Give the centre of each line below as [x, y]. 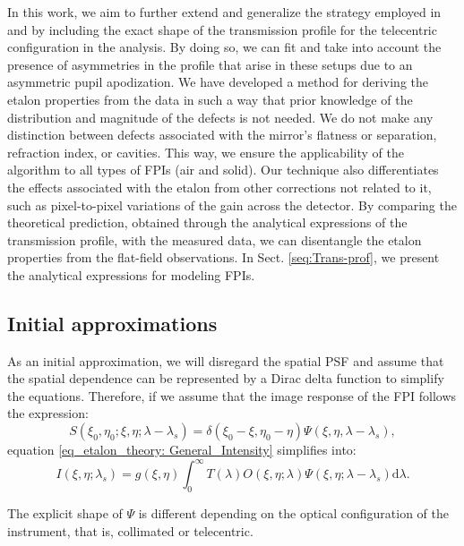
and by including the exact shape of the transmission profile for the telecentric [222, 29]
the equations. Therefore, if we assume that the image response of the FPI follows [232, 395]
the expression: [48, 413]
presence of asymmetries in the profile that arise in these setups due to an [210, 64]
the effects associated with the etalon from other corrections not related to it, [219, 187]
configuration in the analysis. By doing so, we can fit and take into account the [224, 47]
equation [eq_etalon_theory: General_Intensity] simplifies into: [182, 450]
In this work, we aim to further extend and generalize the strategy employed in [224, 12]
